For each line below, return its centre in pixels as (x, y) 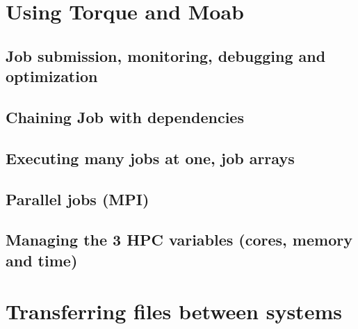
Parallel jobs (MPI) (78, 199)
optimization (52, 76)
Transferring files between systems (174, 311)
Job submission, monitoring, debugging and (166, 55)
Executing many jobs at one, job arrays (150, 158)
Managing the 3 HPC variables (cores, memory (179, 240)
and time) (42, 260)
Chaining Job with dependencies (125, 117)
